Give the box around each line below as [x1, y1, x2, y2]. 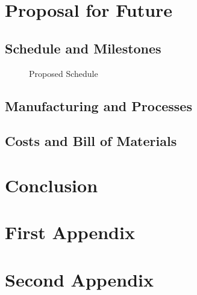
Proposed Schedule [29, 67, 98, 79]
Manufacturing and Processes [5, 96, 192, 115]
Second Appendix [5, 267, 154, 291]
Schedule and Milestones [5, 38, 161, 57]
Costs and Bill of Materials [5, 132, 177, 150]
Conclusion [5, 172, 98, 197]
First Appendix [5, 220, 135, 245]
